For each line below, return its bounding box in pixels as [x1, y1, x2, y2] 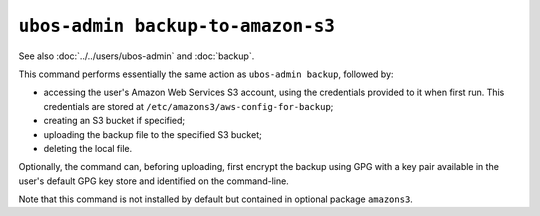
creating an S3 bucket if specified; [43, 115, 186, 127]
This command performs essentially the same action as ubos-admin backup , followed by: [18, 68, 394, 80]
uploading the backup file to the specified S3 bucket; [43, 128, 262, 140]
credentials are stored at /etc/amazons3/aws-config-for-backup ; [43, 100, 334, 112]
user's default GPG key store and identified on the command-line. [18, 175, 289, 187]
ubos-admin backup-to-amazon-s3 [18, 15, 335, 37]
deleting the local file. [43, 142, 133, 154]
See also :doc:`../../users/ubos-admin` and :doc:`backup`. [18, 50, 255, 62]
